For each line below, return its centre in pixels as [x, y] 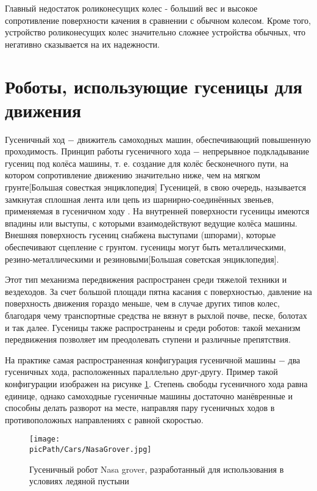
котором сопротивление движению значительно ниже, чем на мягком [133, 175]
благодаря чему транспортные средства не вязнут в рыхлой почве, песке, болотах [156, 315]
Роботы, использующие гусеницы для [154, 86]
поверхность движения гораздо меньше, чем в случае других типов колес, [142, 303]
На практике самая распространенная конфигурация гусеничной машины [141, 359]
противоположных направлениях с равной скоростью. [104, 419]
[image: [45, 439]
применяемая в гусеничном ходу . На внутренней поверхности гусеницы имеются [157, 211]
